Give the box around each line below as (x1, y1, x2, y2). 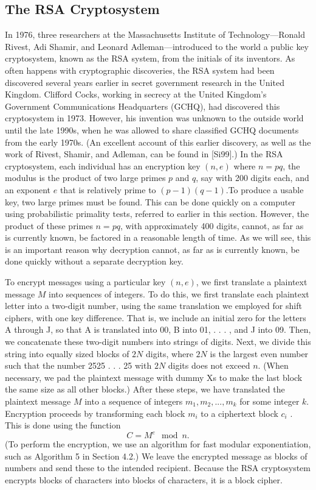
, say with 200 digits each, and (196, 171, 309, 184)
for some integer (239, 395, 300, 408)
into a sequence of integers (84, 395, 183, 408)
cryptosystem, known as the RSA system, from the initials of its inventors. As (5, 52, 295, 65)
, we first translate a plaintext (196, 275, 307, 288)
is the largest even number (210, 347, 309, 360)
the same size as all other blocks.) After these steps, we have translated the (5, 383, 285, 396)
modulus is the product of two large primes (5, 171, 166, 184)
